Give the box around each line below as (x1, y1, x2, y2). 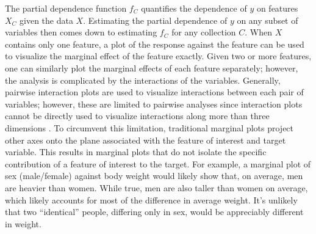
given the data (20, 13, 73, 26)
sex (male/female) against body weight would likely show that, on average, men (5, 169, 303, 182)
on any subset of (237, 13, 298, 26)
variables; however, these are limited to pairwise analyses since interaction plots (5, 97, 303, 110)
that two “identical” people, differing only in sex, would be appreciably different (5, 205, 304, 218)
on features (256, 2, 298, 14)
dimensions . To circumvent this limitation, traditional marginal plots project (5, 121, 294, 134)
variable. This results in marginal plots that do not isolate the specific (5, 145, 267, 158)
